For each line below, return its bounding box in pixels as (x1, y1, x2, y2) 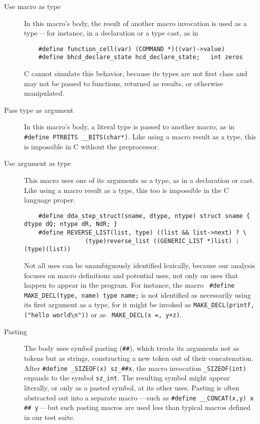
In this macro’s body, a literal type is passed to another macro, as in (24, 121, 234, 132)
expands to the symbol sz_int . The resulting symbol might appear (24, 372, 230, 383)
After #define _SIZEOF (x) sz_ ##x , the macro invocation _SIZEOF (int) (24, 362, 246, 373)
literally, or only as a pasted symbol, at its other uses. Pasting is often (24, 382, 239, 392)
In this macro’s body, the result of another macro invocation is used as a (24, 18, 247, 28)
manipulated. (24, 88, 65, 98)
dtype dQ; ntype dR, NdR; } (24, 221, 118, 228)
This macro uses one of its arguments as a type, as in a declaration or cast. (24, 174, 254, 185)
